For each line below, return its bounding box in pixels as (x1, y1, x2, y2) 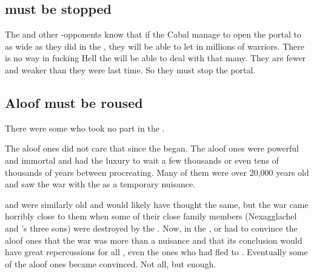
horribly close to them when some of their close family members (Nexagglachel (5, 210, 297, 222)
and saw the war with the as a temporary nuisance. (5, 178, 196, 190)
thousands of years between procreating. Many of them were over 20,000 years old (5, 165, 309, 178)
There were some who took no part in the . (5, 121, 165, 134)
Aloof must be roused (5, 93, 143, 112)
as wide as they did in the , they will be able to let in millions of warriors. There (5, 39, 304, 52)
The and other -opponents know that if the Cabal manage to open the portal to (5, 28, 302, 41)
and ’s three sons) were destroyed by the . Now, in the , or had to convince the (5, 221, 298, 234)
